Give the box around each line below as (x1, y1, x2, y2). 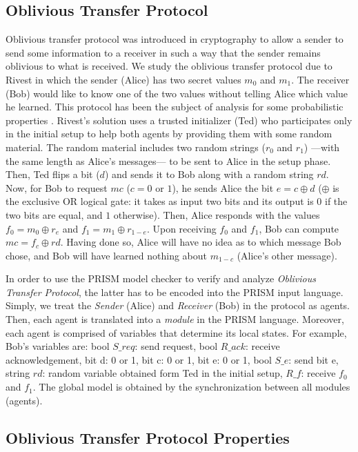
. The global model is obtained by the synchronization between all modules (32, 380, 350, 394)
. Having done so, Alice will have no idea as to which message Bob (60, 235, 341, 249)
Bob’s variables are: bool (6, 339, 110, 353)
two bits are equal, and (6, 207, 103, 222)
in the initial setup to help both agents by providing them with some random (6, 126, 332, 141)
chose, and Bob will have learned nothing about (6, 248, 207, 262)
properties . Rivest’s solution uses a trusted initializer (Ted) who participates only (6, 112, 352, 127)
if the (325, 194, 348, 208)
